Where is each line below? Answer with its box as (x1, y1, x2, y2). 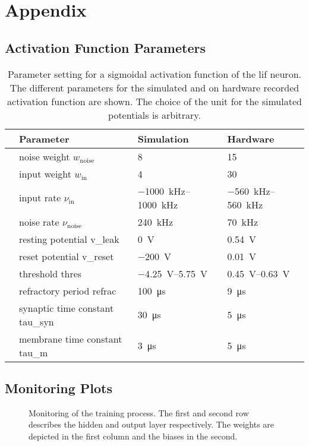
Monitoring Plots (5, 378, 112, 397)
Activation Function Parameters (5, 38, 206, 56)
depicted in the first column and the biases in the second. (29, 429, 238, 442)
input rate (19, 191, 61, 205)
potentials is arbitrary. (108, 107, 201, 122)
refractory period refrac (19, 283, 116, 298)
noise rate (19, 214, 59, 229)
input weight (19, 166, 72, 181)
